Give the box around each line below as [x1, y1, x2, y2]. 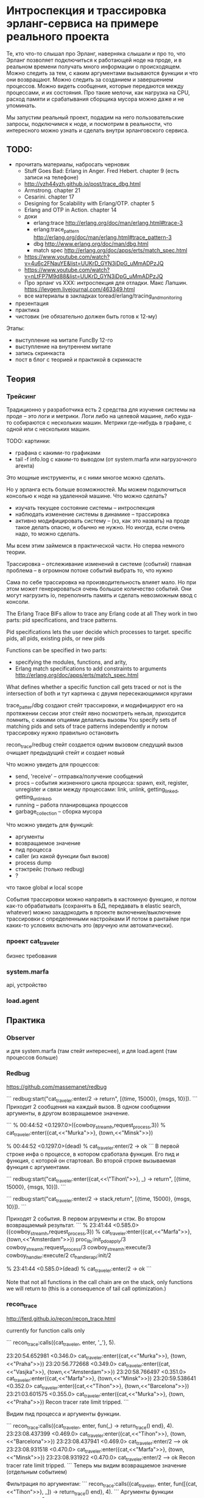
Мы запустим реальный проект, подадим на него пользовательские [6, 114, 185, 121]
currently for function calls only [6, 1327, 85, 1334]
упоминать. [6, 101, 37, 109]
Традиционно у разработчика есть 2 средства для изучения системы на [6, 406, 196, 413]
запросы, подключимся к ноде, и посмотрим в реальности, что [6, 120, 172, 127]
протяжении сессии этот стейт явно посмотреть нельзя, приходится [6, 710, 186, 717]
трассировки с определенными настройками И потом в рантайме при [6, 915, 191, 923]
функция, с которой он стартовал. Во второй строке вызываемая [6, 1156, 176, 1164]
